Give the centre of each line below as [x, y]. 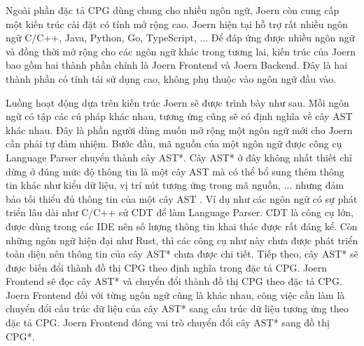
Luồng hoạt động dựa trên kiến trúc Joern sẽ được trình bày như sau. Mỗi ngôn [177, 102]
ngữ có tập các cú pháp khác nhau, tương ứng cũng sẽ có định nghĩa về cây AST [179, 116]
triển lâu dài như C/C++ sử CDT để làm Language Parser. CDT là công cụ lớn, [180, 212]
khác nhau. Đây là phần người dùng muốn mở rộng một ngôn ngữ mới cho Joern [179, 129]
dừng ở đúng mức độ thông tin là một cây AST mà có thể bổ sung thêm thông [175, 171]
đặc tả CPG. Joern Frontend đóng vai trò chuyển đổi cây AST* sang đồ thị [168, 322]
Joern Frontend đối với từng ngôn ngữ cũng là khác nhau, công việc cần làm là [175, 294]
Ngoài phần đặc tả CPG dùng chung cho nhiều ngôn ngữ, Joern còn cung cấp [173, 10]
